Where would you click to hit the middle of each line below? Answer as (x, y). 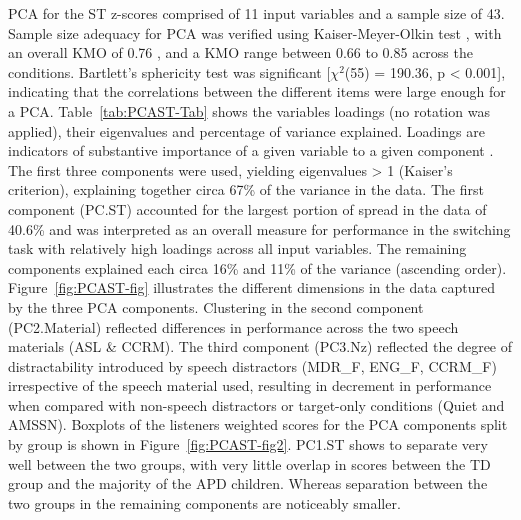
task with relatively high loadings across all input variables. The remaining (237, 248)
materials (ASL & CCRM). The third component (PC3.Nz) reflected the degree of (260, 346)
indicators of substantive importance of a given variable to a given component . (251, 150)
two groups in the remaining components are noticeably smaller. (204, 502)
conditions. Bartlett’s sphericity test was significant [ (169, 71)
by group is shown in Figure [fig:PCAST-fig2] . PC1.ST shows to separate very (248, 444)
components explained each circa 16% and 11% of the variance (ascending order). (257, 267)
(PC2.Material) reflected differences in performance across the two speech (233, 326)
